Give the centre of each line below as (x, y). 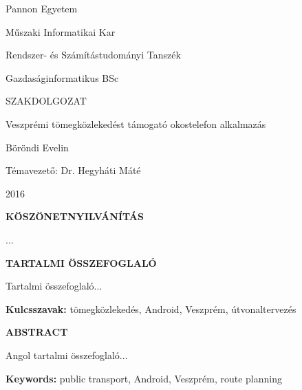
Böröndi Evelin (37, 147)
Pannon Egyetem (42, 8)
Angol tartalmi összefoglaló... (67, 355)
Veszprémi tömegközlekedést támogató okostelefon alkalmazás (136, 123)
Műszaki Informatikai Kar (61, 31)
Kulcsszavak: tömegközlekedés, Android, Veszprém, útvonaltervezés (151, 308)
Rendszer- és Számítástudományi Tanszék (93, 55)
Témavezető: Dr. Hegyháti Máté (73, 170)
